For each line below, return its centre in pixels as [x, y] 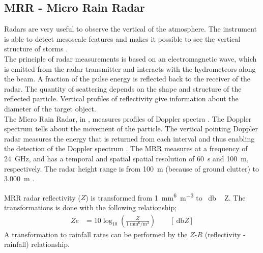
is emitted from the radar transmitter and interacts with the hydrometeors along [130, 68]
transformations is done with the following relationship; [91, 207]
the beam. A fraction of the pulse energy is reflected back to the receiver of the [127, 79]
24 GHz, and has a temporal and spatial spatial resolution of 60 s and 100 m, [126, 158]
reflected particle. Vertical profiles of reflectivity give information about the [121, 99]
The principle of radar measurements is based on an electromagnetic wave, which [130, 58]
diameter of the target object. [50, 108]
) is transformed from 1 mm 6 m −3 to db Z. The [166, 196]
